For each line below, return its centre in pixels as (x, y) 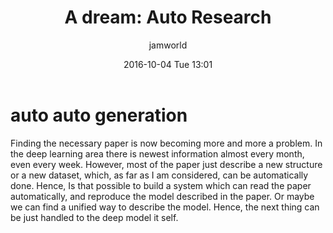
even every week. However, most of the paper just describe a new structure (166, 164)
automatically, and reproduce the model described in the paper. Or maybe (162, 196)
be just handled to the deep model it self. (94, 217)
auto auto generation (99, 115)
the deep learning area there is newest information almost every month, (157, 153)
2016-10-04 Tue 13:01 (168, 64)
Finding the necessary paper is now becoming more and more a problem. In (166, 143)
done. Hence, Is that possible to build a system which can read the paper (161, 185)
